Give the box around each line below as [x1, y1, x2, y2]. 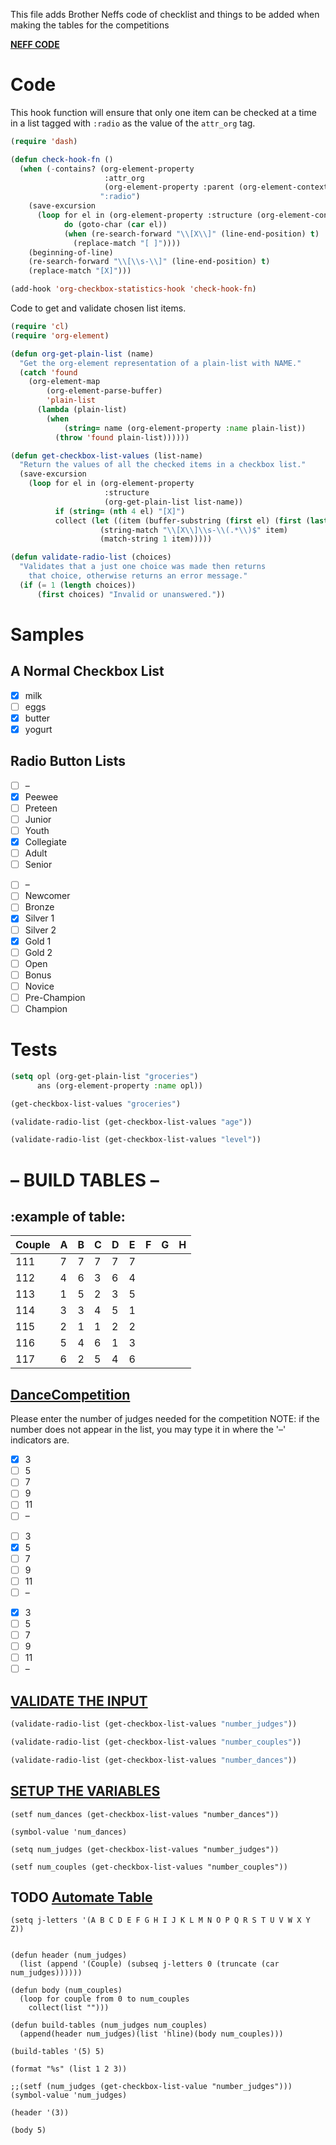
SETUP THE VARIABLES [10, 1783, 161, 1800]
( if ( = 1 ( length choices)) [19, 580, 137, 590]
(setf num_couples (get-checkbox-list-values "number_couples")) [10, 1862, 288, 1872]
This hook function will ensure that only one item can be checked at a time [10, 106, 317, 118]
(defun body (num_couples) [10, 1985, 123, 1996]
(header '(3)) [10, 2108, 70, 2118]
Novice [24, 980, 55, 992]
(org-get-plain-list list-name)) [104, 497, 244, 507]
